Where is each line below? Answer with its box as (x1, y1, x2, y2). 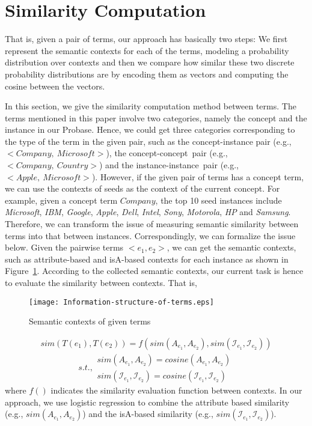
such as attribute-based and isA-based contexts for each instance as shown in (5, 252, 289, 265)
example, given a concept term (5, 193, 118, 206)
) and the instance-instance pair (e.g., (99, 159, 239, 171)
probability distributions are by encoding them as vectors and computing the (5, 67, 289, 80)
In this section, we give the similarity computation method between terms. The (5, 100, 296, 112)
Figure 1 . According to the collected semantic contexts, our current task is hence (5, 264, 304, 277)
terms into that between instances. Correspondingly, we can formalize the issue (5, 229, 296, 242)
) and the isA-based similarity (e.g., (82, 407, 213, 420)
